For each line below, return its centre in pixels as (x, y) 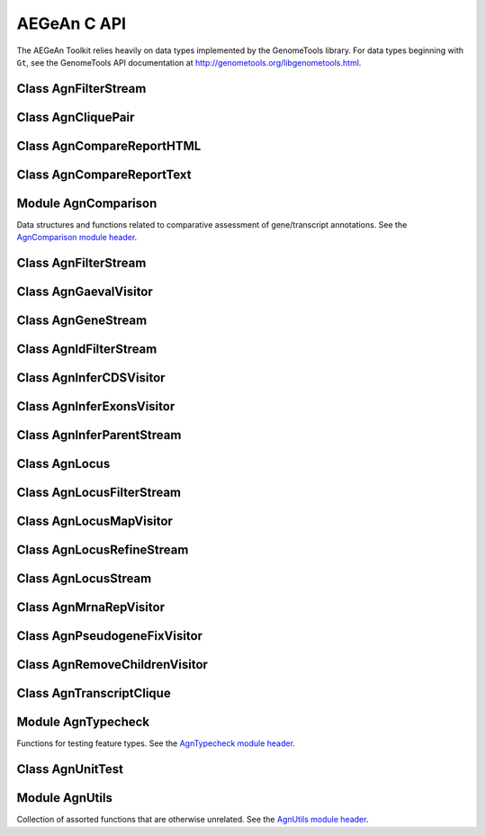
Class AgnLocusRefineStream (103, 550)
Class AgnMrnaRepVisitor (91, 607)
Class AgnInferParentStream (99, 435)
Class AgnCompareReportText (104, 174)
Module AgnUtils (64, 798)
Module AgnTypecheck (83, 722)
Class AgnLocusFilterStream (99, 493)
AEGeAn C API (71, 23)
